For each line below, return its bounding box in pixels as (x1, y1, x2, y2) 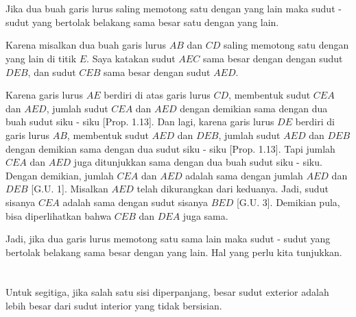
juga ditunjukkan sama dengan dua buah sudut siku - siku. (73, 155, 322, 169)
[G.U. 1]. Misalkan (31, 181, 108, 196)
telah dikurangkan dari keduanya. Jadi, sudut (137, 181, 329, 196)
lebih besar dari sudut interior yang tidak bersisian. (5, 299, 222, 313)
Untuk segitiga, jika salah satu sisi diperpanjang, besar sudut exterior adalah (5, 285, 329, 299)
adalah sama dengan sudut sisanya (62, 194, 208, 209)
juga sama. (182, 208, 228, 223)
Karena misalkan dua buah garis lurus (5, 38, 167, 52)
